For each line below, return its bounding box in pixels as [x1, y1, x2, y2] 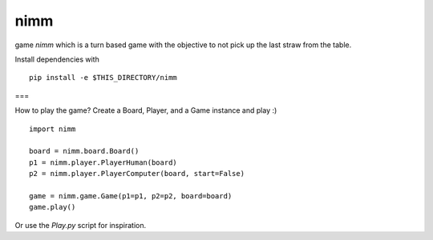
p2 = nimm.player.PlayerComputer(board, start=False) [29, 169, 245, 178]
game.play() [29, 202, 76, 212]
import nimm [29, 124, 76, 134]
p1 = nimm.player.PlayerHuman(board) [29, 158, 178, 167]
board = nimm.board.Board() [29, 146, 140, 156]
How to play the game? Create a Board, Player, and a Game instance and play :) [14, 106, 277, 115]
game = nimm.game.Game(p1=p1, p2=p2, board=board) [29, 191, 233, 200]
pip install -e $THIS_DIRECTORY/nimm [29, 73, 178, 82]
